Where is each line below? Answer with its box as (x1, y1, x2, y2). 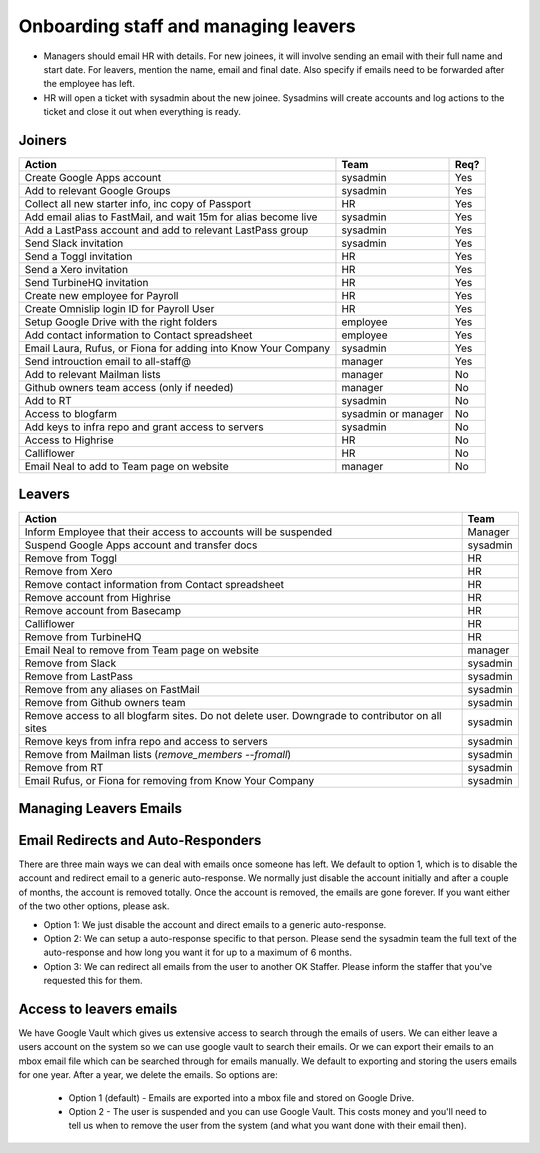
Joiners (18, 131, 67, 149)
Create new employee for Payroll (24, 289, 179, 303)
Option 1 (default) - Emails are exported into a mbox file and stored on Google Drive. (68, 1091, 415, 1104)
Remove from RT (24, 760, 104, 774)
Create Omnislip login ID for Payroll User (24, 302, 215, 316)
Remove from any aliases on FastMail (24, 682, 200, 696)
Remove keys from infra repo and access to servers (24, 734, 269, 748)
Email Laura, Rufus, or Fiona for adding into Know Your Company (24, 341, 330, 355)
